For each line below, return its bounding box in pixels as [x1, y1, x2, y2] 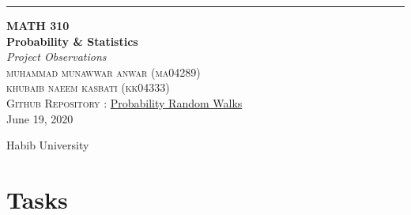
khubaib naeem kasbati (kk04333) [6, 79, 170, 96]
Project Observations [6, 48, 107, 65]
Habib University [6, 137, 89, 153]
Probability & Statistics [6, 32, 138, 49]
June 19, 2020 [6, 110, 74, 126]
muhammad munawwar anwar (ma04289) [6, 63, 201, 80]
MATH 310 [6, 17, 70, 33]
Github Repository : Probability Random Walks [6, 94, 243, 111]
